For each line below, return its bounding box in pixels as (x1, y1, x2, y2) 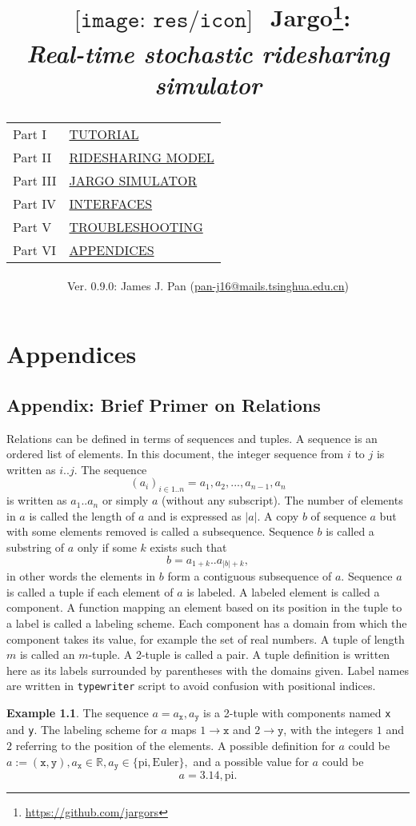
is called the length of (29, 507, 135, 524)
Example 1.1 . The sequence (6, 704, 149, 720)
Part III (13, 170, 57, 190)
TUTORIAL (69, 124, 139, 143)
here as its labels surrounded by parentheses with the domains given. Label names (6, 661, 410, 678)
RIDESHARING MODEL (69, 147, 214, 166)
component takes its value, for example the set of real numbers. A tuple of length (6, 630, 405, 647)
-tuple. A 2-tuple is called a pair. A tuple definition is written (88, 646, 390, 663)
